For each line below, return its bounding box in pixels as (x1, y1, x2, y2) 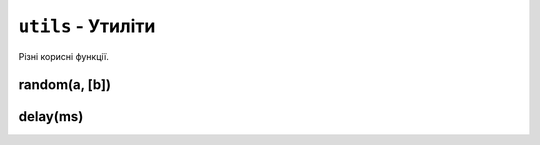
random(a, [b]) (18, 76, 112, 94)
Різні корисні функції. (18, 50, 109, 62)
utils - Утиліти (18, 15, 156, 37)
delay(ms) (18, 108, 84, 125)
